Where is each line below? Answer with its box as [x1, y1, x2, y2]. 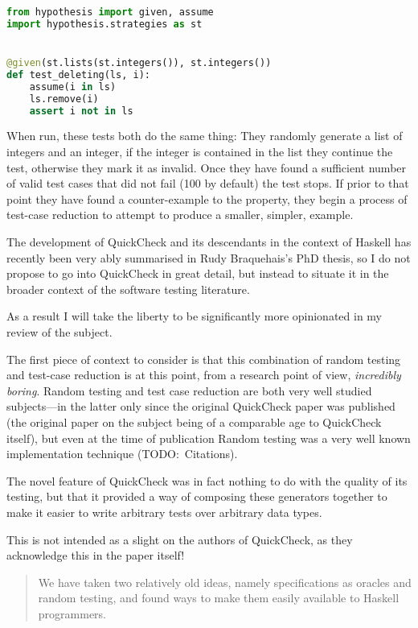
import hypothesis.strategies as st [6, 18, 203, 30]
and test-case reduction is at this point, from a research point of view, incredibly [6, 366, 401, 383]
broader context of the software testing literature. [6, 280, 250, 297]
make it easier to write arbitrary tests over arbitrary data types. [6, 503, 322, 520]
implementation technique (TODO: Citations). [6, 445, 238, 462]
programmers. [38, 605, 106, 622]
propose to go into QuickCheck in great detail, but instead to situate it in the [6, 265, 389, 282]
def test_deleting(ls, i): [6, 68, 150, 81]
